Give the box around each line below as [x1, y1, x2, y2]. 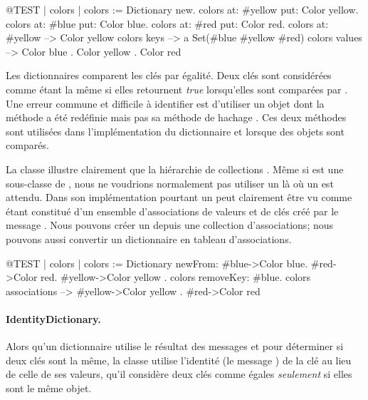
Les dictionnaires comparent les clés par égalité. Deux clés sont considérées [6, 68, 332, 83]
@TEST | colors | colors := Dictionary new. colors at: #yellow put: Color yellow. [6, 2, 359, 16]
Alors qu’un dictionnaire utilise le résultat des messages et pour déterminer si [6, 339, 344, 354]
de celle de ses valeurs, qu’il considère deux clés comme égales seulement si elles [6, 366, 352, 381]
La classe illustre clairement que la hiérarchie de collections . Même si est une [6, 161, 344, 176]
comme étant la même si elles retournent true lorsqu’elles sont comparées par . [6, 81, 348, 96]
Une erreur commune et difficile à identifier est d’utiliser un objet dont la [6, 96, 325, 111]
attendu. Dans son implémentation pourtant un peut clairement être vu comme [6, 190, 352, 205]
